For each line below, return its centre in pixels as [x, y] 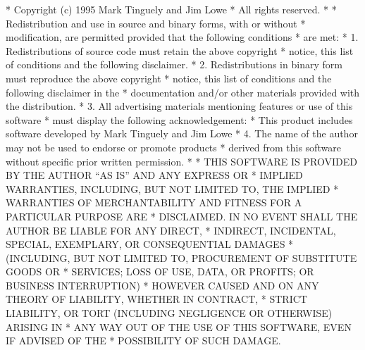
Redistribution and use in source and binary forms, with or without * [156, 23]
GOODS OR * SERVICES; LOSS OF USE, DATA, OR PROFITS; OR [160, 271]
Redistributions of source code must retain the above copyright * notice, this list [180, 50]
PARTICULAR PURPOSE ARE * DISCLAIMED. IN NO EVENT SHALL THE [182, 216]
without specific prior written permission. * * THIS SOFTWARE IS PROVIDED [181, 161]
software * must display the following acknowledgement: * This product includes [179, 119]
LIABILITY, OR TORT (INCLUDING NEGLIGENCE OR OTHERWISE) [169, 313]
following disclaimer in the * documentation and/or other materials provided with [183, 92]
